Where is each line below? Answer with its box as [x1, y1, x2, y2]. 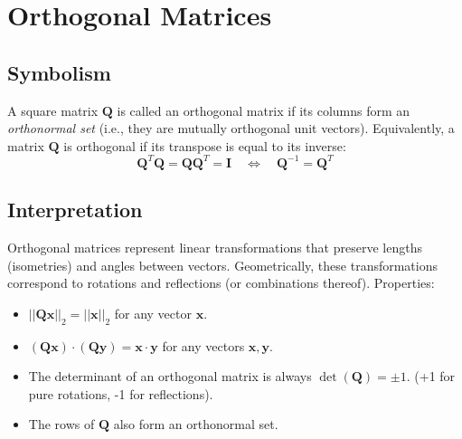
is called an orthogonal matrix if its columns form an [117, 100, 410, 119]
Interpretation [7, 196, 143, 224]
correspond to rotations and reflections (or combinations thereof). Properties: [7, 273, 435, 292]
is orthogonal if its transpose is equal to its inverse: [63, 136, 346, 155]
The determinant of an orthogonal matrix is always [28, 367, 312, 386]
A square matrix [7, 100, 99, 119]
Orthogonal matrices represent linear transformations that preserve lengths [7, 238, 422, 257]
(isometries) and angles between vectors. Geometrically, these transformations [7, 255, 438, 274]
